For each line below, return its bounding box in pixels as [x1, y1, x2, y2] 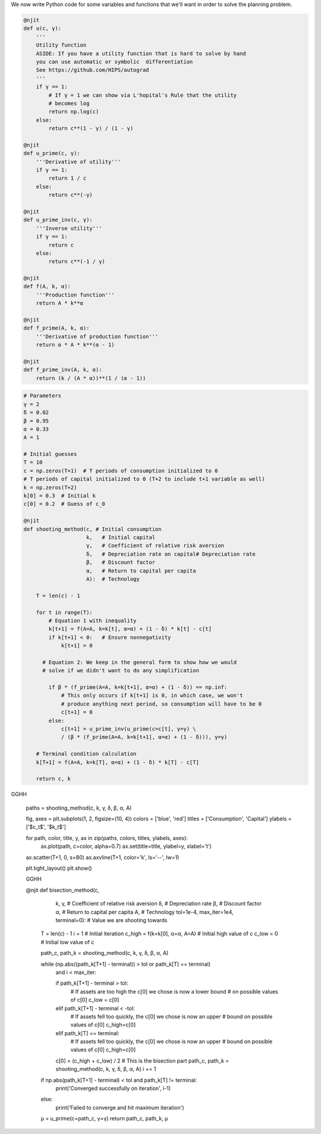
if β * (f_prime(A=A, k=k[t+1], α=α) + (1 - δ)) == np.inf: [48, 684, 228, 691]
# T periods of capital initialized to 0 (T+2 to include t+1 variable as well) [23, 476, 265, 483]
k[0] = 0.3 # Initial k [23, 493, 96, 499]
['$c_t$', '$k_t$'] [26, 823, 67, 831]
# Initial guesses [23, 451, 77, 458]
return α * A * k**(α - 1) [36, 342, 115, 348]
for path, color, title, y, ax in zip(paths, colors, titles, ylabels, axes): [26, 834, 188, 841]
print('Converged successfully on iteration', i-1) [55, 1085, 171, 1092]
